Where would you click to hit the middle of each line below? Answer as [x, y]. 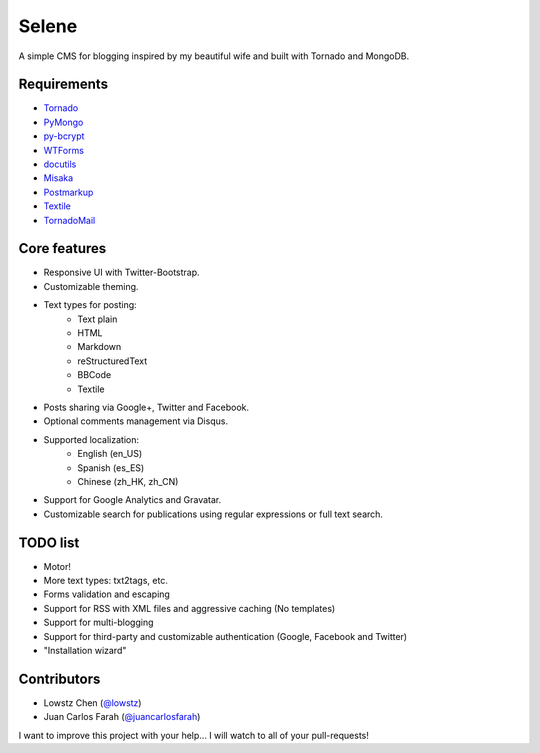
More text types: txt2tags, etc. [106, 581]
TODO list [49, 542]
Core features [62, 248]
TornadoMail [69, 220]
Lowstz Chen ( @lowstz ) [92, 702]
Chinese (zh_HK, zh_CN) [128, 481]
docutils [60, 164]
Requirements [63, 84]
